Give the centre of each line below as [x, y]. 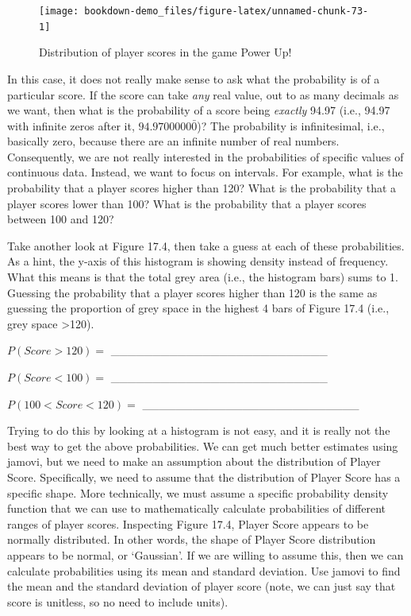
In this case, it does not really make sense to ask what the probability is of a [194, 78]
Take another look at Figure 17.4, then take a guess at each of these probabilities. [206, 245]
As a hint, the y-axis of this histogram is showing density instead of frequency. [198, 261]
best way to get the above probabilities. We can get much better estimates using [203, 446]
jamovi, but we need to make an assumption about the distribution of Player [194, 461]
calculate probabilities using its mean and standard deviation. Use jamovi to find [204, 570]
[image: [59, 11]
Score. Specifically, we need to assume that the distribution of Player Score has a [204, 477]
